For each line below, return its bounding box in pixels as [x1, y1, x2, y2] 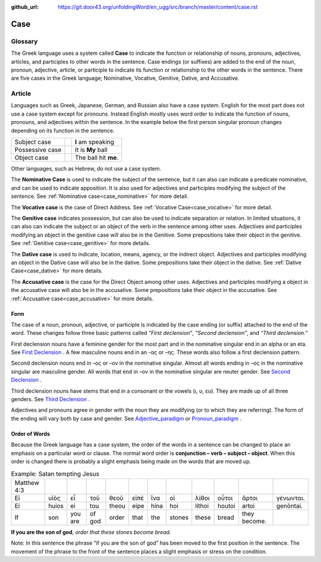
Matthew [14, 479, 40, 487]
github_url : [11, 4, 39, 10]
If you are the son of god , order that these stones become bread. [11, 528, 172, 536]
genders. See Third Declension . [11, 396, 90, 403]
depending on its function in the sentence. [11, 127, 115, 134]
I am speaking [74, 138, 115, 146]
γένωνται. [276, 493, 306, 502]
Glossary [11, 37, 38, 45]
